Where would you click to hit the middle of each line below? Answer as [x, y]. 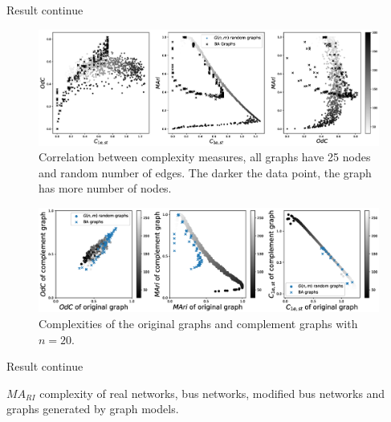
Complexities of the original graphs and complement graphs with [198, 324]
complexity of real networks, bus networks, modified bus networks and [212, 393]
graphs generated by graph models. [93, 409]
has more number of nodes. [105, 188]
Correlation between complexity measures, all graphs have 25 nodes [205, 157]
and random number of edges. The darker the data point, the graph [205, 172]
